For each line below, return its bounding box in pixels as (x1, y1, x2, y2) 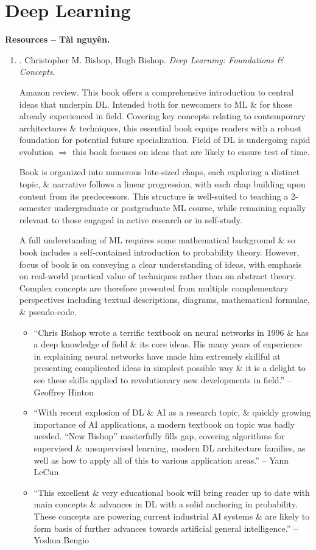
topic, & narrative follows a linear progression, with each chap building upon (19, 178, 306, 190)
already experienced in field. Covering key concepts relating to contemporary (19, 110, 306, 122)
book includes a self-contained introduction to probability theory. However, (19, 246, 300, 259)
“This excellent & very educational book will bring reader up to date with (33, 486, 310, 498)
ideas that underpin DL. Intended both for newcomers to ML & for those (19, 97, 293, 110)
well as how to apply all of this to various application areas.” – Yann (33, 453, 289, 466)
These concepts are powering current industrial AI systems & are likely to (33, 509, 310, 522)
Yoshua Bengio (33, 534, 90, 546)
